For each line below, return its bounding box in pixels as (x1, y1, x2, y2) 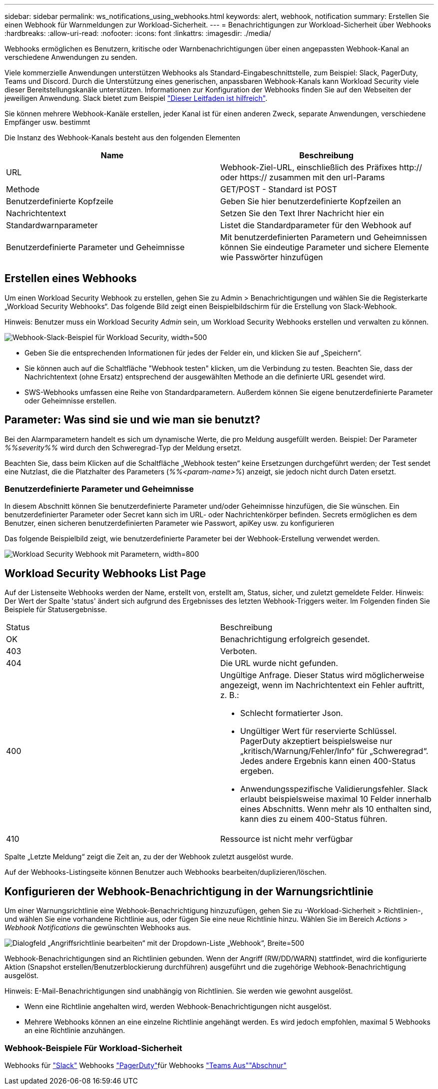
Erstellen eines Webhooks (4, 272, 137, 285)
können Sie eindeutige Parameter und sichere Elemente (220, 242, 429, 252)
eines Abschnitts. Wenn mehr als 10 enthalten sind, (240, 804, 432, 814)
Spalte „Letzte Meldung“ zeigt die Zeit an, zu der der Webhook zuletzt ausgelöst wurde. (4, 852, 293, 861)
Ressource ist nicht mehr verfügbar (220, 834, 353, 844)
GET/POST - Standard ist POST (220, 184, 338, 194)
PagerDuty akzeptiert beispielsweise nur (240, 736, 393, 746)
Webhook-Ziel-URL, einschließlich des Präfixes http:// (220, 162, 423, 172)
